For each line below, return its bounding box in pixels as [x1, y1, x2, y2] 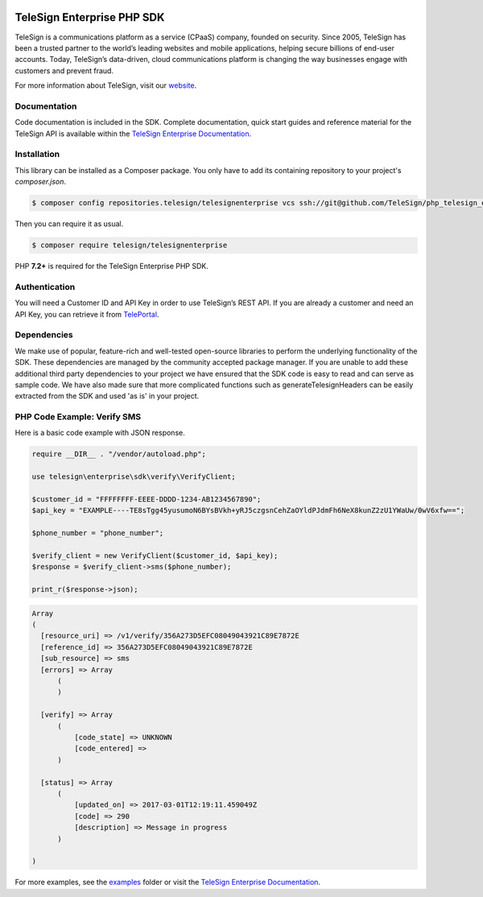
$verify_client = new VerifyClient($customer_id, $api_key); [31, 551, 279, 560]
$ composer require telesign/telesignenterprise [31, 241, 228, 250]
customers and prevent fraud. [14, 65, 114, 76]
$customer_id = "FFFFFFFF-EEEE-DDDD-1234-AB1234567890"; [31, 495, 262, 503]
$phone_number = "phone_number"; [31, 528, 164, 538]
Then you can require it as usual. [14, 219, 124, 229]
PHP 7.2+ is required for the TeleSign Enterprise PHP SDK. [14, 262, 208, 271]
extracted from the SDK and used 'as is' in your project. [14, 391, 200, 401]
